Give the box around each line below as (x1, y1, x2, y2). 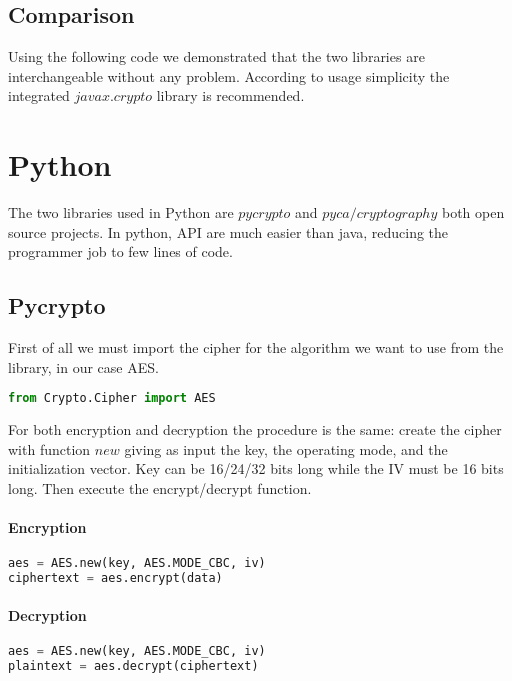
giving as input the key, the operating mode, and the (124, 438, 448, 459)
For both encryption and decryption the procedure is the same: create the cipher (8, 419, 502, 440)
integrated (8, 85, 70, 106)
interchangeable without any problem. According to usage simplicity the (8, 65, 450, 86)
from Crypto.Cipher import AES (8, 391, 216, 406)
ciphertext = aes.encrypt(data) (8, 571, 223, 586)
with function (8, 438, 91, 459)
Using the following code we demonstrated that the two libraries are (8, 46, 425, 67)
